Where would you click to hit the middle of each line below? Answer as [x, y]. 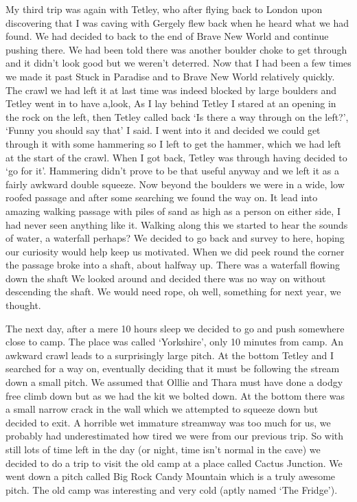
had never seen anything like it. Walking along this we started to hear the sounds [177, 224]
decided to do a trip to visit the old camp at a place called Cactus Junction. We [174, 463]
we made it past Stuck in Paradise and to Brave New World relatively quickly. [170, 76]
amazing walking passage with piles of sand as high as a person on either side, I [173, 210]
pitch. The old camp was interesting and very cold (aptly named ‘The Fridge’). [172, 489]
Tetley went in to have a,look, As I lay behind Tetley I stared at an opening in [171, 103]
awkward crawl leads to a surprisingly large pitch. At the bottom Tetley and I [170, 355]
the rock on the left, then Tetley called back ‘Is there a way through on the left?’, [177, 116]
